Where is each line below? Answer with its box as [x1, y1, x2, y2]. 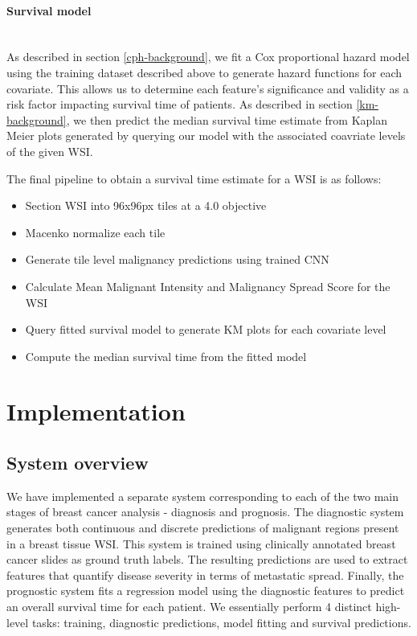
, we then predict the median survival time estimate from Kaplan [66, 111, 387, 128]
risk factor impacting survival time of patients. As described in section [6, 96, 353, 113]
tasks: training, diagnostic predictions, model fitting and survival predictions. [31, 613, 411, 630]
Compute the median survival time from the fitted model [25, 347, 307, 364]
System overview [6, 450, 149, 475]
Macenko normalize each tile [25, 224, 166, 240]
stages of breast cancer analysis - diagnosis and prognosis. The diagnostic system [6, 503, 404, 520]
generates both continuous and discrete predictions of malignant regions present [6, 519, 399, 536]
